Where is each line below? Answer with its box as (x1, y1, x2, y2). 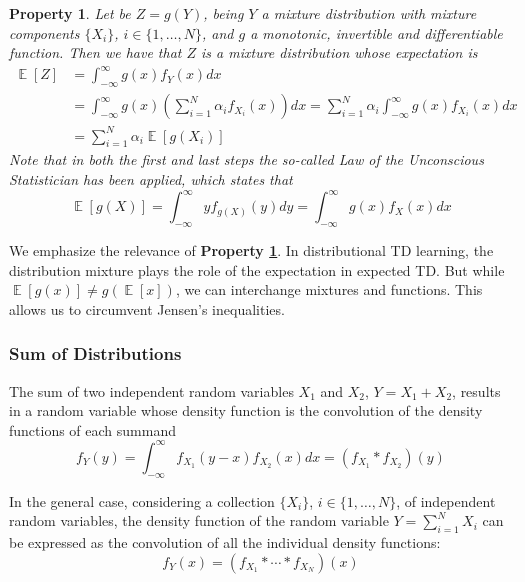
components (9, 22, 80, 43)
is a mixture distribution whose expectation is (201, 42, 478, 63)
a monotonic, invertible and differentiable (250, 22, 503, 43)
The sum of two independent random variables (9, 380, 294, 401)
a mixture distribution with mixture (261, 3, 477, 23)
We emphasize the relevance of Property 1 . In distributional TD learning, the (9, 239, 494, 260)
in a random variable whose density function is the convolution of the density (9, 400, 483, 421)
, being (203, 3, 244, 23)
